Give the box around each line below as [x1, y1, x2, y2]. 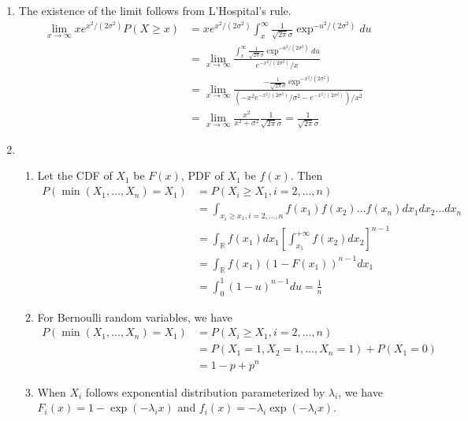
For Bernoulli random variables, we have [37, 308, 232, 325]
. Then [290, 167, 323, 184]
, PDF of [180, 167, 224, 184]
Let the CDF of [37, 167, 113, 184]
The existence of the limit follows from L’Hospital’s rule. [18, 2, 292, 18]
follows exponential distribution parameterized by [85, 383, 325, 400]
